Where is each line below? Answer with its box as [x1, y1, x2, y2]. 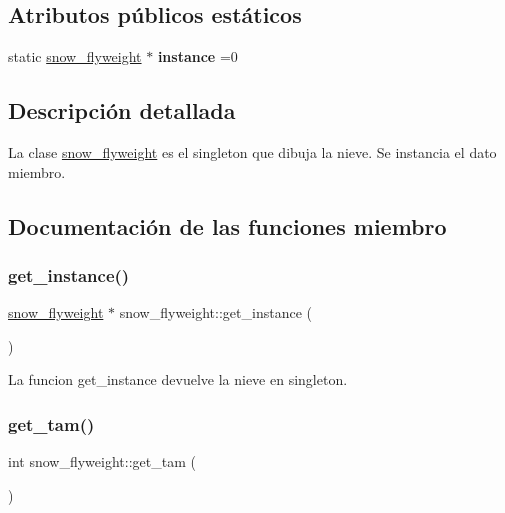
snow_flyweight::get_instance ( [119, 302, 312, 323]
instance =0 [157, 46, 238, 67]
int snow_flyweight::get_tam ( [8, 451, 196, 472]
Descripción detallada [8, 95, 236, 126]
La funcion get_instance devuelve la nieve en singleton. [8, 369, 348, 390]
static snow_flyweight [8, 46, 142, 67]
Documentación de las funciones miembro [8, 210, 447, 241]
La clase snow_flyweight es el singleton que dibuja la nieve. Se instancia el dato [8, 142, 497, 162]
